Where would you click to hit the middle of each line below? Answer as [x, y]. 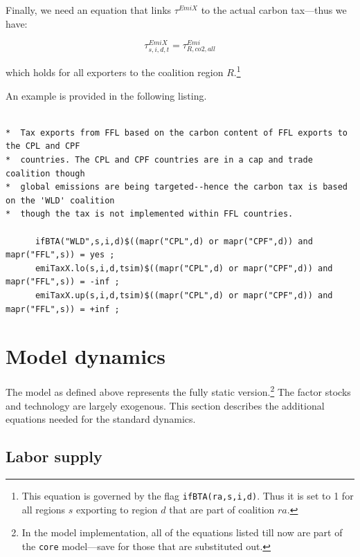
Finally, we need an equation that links [89, 10]
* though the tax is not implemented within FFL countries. [150, 214]
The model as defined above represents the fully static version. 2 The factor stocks [178, 391]
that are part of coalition [222, 509]
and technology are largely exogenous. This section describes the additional [165, 405]
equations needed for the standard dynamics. [101, 419]
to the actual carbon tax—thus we [274, 10]
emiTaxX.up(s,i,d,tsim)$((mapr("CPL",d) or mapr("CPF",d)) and [184, 295]
